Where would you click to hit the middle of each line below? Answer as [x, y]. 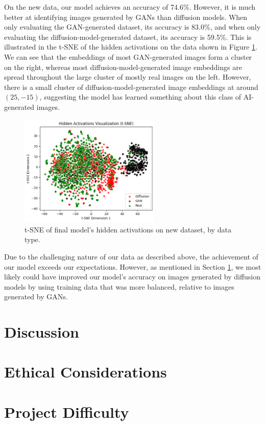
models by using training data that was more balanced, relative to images [119, 286]
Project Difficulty [67, 411]
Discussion [42, 332]
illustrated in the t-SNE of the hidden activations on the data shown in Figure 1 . [131, 47]
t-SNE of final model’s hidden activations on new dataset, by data [128, 229]
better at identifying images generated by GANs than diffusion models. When [126, 17]
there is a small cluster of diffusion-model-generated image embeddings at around [131, 87]
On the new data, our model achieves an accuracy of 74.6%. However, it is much [130, 7]
